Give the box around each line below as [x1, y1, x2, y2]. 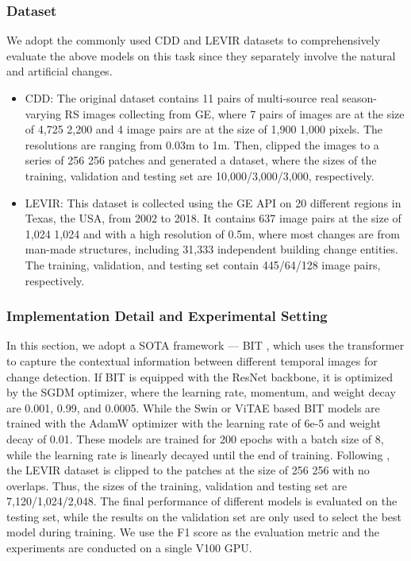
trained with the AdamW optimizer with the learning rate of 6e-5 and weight [6, 415, 381, 431]
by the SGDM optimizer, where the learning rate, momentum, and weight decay [6, 384, 396, 400]
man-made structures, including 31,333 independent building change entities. [25, 241, 398, 257]
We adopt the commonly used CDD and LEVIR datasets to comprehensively [6, 32, 381, 48]
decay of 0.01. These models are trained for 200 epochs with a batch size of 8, [6, 430, 384, 447]
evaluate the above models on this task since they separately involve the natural [6, 47, 396, 64]
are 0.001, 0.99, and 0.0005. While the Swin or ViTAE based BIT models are [6, 399, 380, 416]
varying [25, 105, 61, 122]
